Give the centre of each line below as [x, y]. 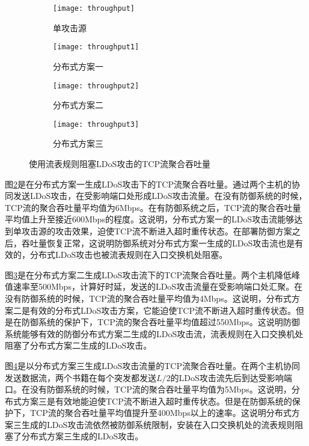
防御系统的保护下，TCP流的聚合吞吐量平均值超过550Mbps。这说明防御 [161, 322]
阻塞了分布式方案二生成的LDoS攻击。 [78, 345]
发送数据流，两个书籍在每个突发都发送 [81, 377]
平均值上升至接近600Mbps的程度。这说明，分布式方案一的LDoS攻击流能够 [150, 219]
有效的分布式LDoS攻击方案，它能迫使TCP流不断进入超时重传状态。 [163, 310]
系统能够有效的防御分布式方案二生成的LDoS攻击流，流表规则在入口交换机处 [154, 333]
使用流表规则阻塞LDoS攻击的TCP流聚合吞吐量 [120, 163]
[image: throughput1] [96, 47]
